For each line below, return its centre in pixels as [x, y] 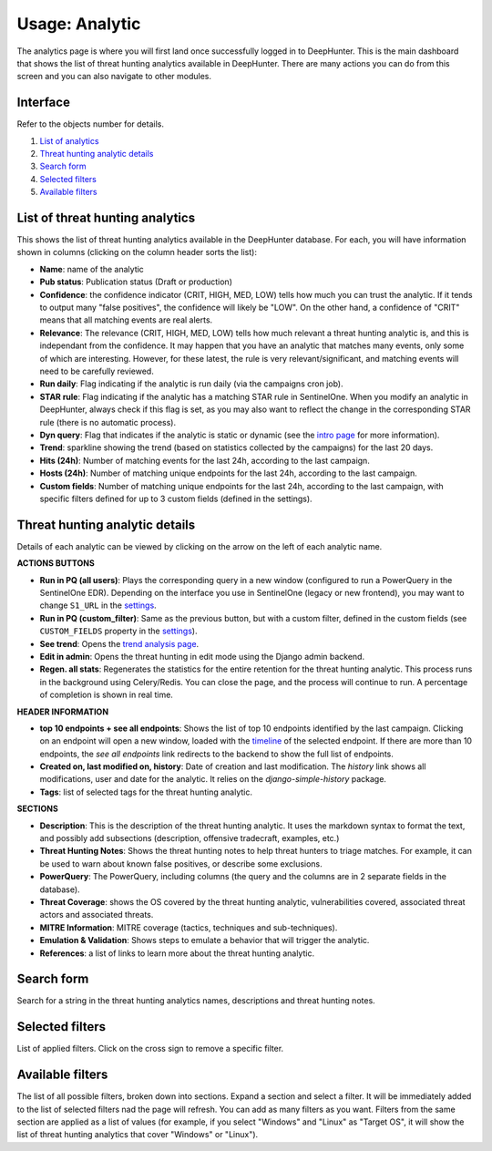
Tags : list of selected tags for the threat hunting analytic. [146, 792]
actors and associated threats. [97, 915]
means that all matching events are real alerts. [126, 320]
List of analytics [69, 140]
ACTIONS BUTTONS [56, 563]
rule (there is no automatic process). [108, 422]
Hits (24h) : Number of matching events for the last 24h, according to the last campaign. [205, 460]
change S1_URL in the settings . [98, 605]
